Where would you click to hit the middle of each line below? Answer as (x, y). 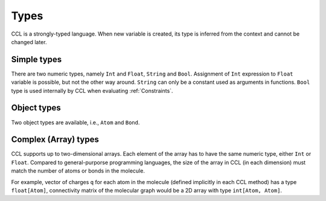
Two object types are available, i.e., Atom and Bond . (75, 122)
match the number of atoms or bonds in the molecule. (78, 171)
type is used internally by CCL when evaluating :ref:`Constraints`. (92, 91)
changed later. (29, 42)
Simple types (37, 59)
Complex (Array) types (55, 140)
